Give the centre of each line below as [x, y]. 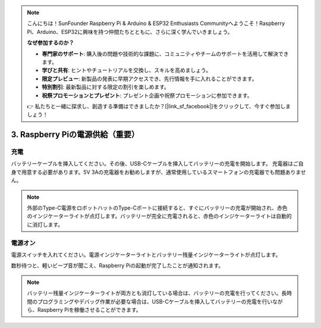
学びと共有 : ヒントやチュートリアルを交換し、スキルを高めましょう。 [126, 70]
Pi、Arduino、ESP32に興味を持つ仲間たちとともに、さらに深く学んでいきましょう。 [130, 32]
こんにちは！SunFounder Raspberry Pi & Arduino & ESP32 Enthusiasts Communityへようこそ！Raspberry [156, 23]
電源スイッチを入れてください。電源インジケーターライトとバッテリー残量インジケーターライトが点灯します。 [146, 254]
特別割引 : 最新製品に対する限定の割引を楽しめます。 [106, 87]
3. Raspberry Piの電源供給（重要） [75, 135]
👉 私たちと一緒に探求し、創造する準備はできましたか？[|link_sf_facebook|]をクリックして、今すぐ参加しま [159, 106]
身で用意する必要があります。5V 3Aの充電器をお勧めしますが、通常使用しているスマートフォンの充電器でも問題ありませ [158, 172]
